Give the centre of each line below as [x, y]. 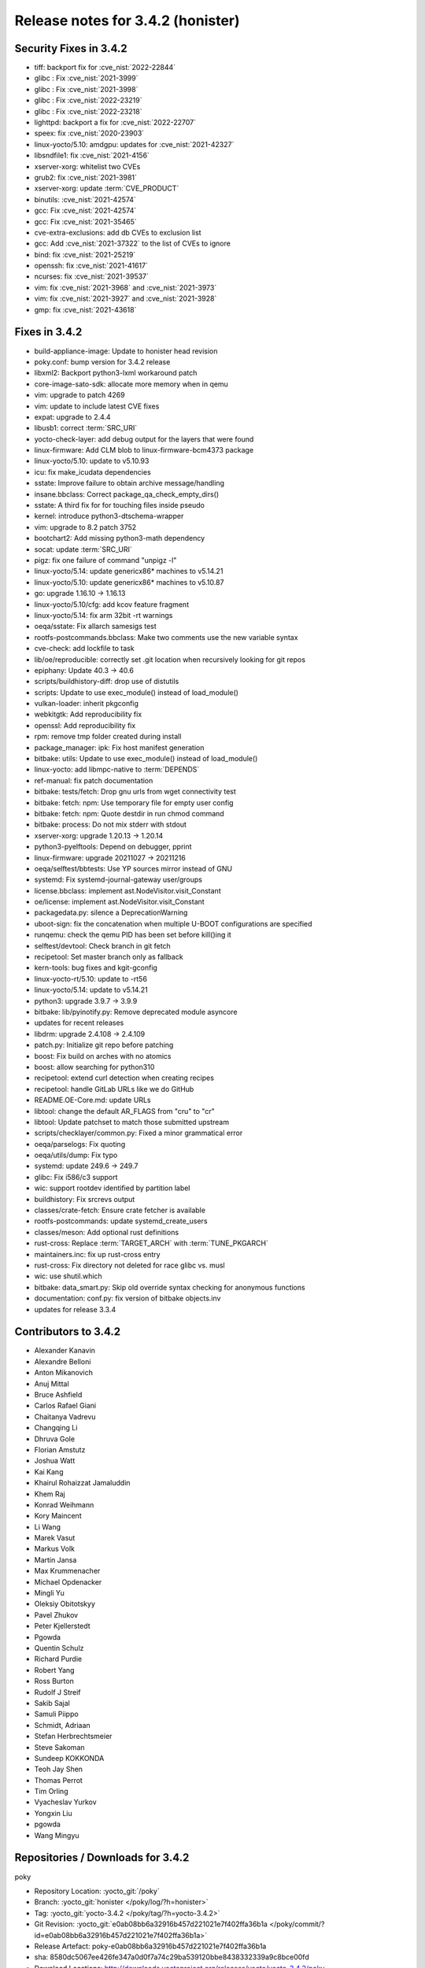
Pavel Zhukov [56, 1615]
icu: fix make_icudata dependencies [92, 472]
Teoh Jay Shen [58, 1769]
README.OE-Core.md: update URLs [92, 1100]
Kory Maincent [58, 1516]
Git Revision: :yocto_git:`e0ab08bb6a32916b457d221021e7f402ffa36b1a [151, 1924]
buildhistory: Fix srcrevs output [85, 1199]
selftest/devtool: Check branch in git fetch [102, 945]
